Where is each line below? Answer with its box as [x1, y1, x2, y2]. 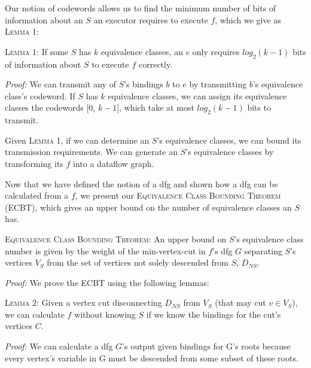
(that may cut [215, 296, 266, 309]
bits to [247, 101, 272, 114]
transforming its [5, 157, 63, 169]
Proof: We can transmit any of [5, 78, 116, 90]
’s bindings [124, 78, 163, 90]
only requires [192, 45, 240, 57]
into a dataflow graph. [73, 157, 154, 169]
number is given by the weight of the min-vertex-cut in [5, 244, 206, 257]
